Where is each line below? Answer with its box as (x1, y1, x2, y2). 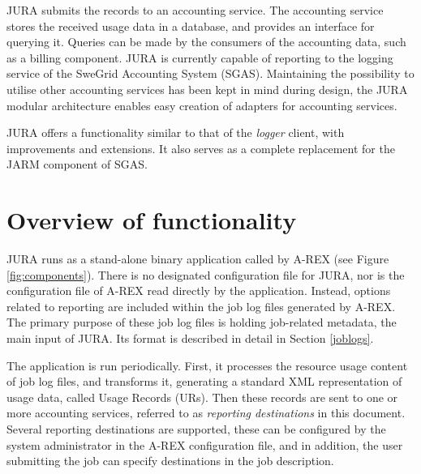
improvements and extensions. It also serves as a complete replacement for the (6, 139, 395, 156)
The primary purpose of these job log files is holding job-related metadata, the (6, 314, 397, 331)
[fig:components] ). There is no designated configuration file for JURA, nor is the (6, 266, 405, 283)
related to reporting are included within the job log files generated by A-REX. (6, 297, 396, 314)
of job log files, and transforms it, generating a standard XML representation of (6, 373, 402, 390)
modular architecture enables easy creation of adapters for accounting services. (6, 96, 397, 113)
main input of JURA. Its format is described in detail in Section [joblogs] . (6, 330, 374, 347)
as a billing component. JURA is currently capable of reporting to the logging (6, 49, 393, 66)
